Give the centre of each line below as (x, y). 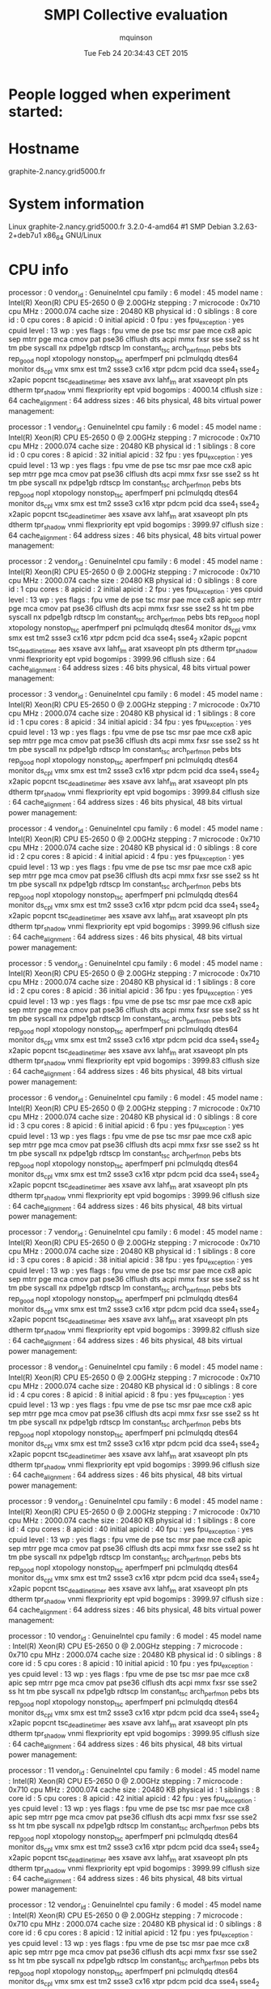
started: (36, 112)
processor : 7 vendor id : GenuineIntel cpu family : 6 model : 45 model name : (135, 1233)
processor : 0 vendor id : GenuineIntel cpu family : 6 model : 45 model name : (135, 293)
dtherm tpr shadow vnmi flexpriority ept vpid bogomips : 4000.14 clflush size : (135, 391)
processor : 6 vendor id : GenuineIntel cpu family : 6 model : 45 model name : (135, 1098)
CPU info (38, 270)
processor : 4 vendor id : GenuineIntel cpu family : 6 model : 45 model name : (135, 829)
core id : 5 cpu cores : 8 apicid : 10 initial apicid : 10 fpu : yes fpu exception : (131, 1665)
